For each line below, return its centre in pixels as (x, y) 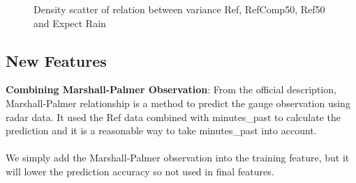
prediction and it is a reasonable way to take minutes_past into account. (161, 130)
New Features (56, 60)
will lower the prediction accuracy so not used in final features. (140, 171)
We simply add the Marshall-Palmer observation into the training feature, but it (178, 158)
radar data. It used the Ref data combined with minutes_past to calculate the (173, 117)
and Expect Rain (70, 23)
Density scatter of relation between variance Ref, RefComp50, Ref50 (179, 9)
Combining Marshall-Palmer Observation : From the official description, (171, 89)
